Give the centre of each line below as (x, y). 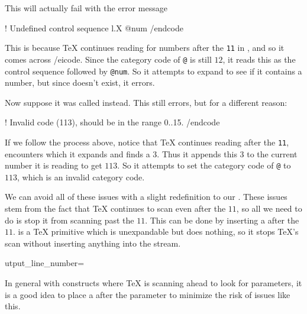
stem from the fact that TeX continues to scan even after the (115, 208)
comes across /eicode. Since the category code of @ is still (108, 59)
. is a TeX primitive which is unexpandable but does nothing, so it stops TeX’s (156, 232)
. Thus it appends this (197, 153)
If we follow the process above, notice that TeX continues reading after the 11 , (147, 142)
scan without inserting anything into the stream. (93, 243)
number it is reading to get (54, 165)
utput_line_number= (45, 263)
